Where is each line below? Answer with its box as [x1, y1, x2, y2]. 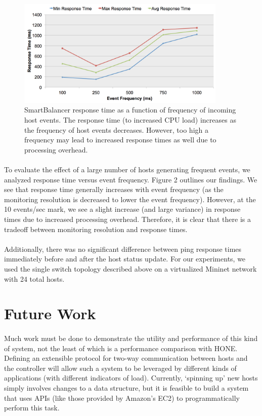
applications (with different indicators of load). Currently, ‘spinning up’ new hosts [4, 372, 258, 383]
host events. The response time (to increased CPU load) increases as [24, 115, 236, 125]
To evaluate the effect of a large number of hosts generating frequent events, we [4, 164, 250, 175]
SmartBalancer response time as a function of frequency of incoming [24, 104, 236, 115]
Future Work [4, 303, 96, 324]
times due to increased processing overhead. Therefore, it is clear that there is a [4, 213, 251, 224]
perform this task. [4, 402, 60, 413]
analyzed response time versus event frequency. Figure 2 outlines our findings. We [4, 174, 257, 184]
